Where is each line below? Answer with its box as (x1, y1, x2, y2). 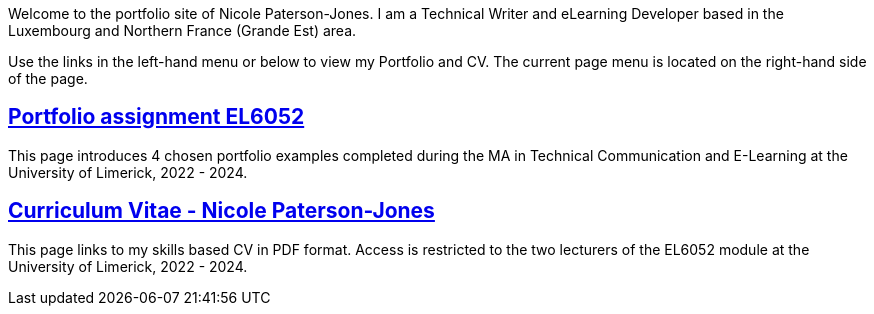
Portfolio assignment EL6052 (8, 104, 305, 130)
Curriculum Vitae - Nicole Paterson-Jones (8, 198, 435, 224)
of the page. (8, 70, 88, 87)
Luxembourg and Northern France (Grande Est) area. (8, 22, 357, 39)
